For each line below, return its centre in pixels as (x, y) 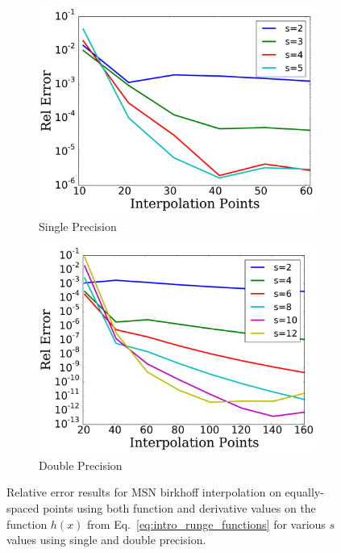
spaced (23, 507)
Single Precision (78, 226)
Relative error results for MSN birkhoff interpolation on (144, 492)
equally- (304, 492)
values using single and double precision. (106, 540)
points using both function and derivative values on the (179, 507)
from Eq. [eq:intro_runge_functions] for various (206, 524)
